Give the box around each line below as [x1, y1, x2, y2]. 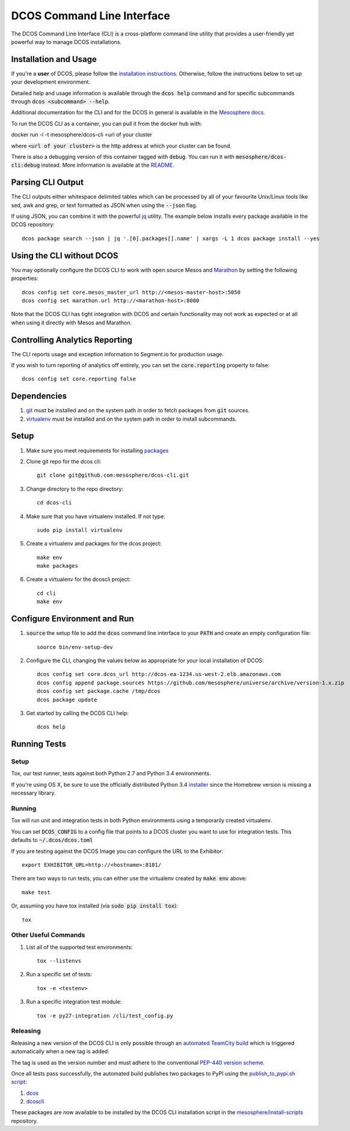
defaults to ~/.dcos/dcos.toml [11, 837, 93, 844]
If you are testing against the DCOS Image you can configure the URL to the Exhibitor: [11, 847, 224, 855]
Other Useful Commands [11, 931, 85, 939]
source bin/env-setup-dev [37, 643, 114, 650]
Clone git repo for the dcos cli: [26, 457, 102, 465]
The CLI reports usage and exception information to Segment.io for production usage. [11, 350, 224, 358]
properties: [11, 274, 38, 282]
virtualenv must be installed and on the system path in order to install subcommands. [26, 415, 237, 423]
